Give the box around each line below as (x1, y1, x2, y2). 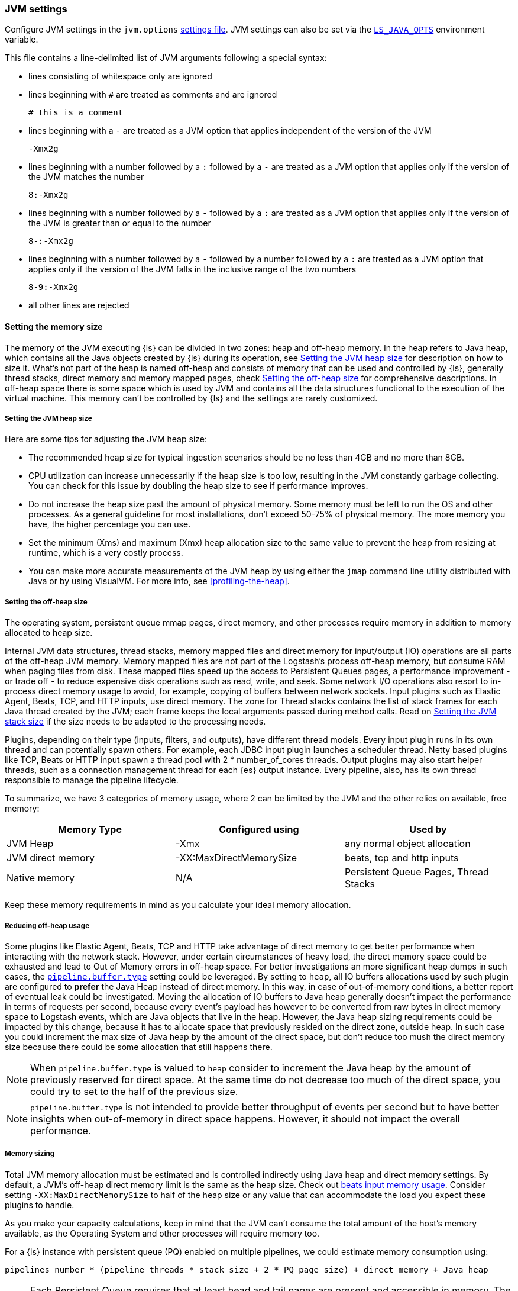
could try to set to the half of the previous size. (30, 1085, 238, 1097)
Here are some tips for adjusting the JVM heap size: (5, 434, 207, 445)
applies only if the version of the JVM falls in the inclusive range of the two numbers (28, 264, 357, 275)
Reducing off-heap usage (5, 921, 90, 930)
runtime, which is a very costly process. (28, 548, 183, 558)
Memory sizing (5, 1150, 55, 1158)
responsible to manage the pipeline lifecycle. (5, 775, 179, 785)
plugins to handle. (5, 1199, 75, 1210)
